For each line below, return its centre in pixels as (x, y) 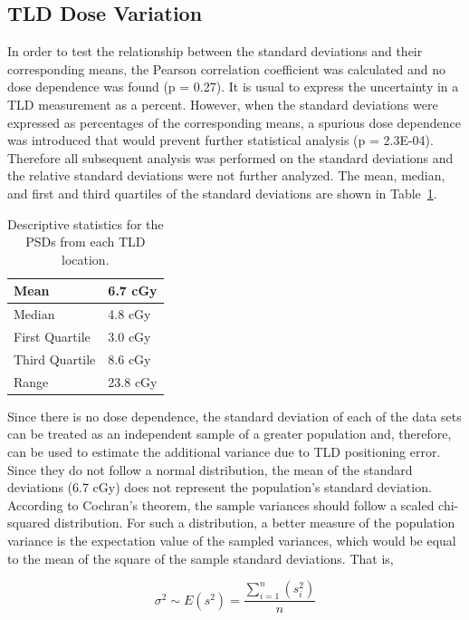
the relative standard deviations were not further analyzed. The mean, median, (226, 175)
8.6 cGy (129, 358)
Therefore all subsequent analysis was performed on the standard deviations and (230, 157)
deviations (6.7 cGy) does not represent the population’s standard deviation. (220, 487)
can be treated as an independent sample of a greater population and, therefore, (230, 434)
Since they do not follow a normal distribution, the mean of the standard (210, 469)
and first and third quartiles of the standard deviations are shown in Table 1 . (222, 193)
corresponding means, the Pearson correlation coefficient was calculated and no (227, 68)
